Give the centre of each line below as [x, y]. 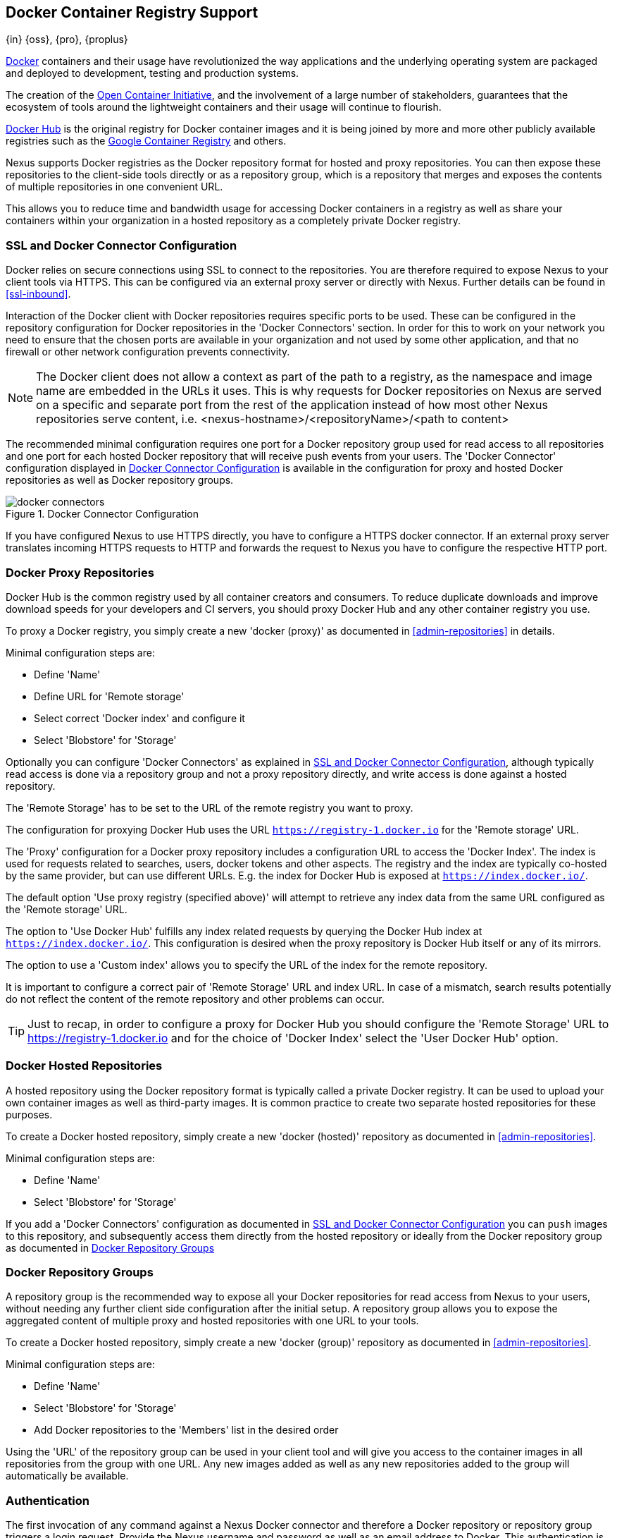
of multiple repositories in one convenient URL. [114, 187]
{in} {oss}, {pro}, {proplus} [67, 39]
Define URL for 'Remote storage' [109, 696]
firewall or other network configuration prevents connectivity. [148, 352]
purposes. [29, 1114]
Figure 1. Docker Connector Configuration [102, 514]
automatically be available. [67, 1476]
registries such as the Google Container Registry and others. [146, 141]
